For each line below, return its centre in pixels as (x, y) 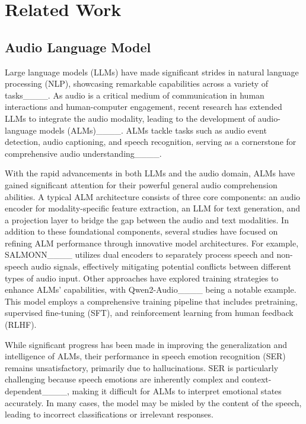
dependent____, (37, 391)
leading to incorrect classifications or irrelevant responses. (109, 414)
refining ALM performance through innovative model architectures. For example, (152, 243)
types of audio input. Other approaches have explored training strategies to (142, 278)
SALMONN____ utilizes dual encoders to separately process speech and (139, 254)
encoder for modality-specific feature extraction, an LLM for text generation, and (153, 208)
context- (256, 379)
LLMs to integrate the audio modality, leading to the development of (130, 118)
